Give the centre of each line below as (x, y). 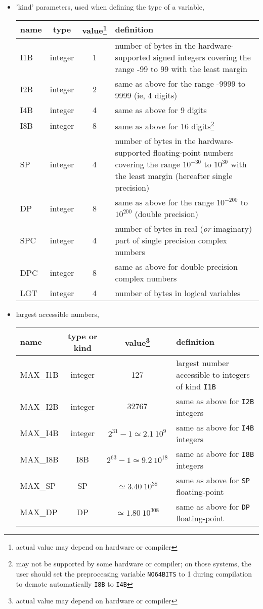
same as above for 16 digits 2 (165, 125)
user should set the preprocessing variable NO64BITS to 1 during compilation (134, 574)
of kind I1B (196, 386)
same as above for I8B (215, 453)
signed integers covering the (202, 57)
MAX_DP (39, 512)
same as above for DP (213, 506)
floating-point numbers (193, 153)
